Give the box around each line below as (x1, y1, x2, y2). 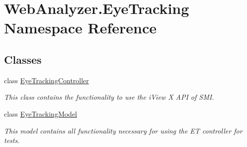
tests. (4, 135, 20, 146)
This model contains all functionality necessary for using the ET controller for (4, 125, 243, 136)
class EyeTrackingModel (4, 108, 78, 119)
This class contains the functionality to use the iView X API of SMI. (4, 92, 214, 102)
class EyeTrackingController (4, 75, 89, 85)
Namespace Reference (4, 17, 157, 38)
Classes (4, 51, 42, 67)
